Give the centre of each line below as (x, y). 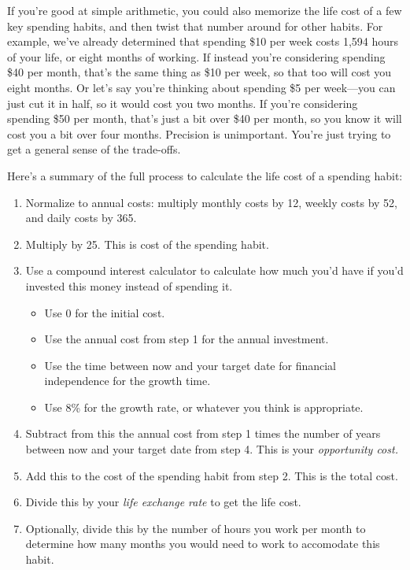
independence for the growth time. (127, 381)
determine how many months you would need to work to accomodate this (203, 544)
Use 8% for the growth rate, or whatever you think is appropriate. (204, 407)
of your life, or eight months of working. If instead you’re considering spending (196, 56)
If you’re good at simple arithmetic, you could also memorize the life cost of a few (205, 10)
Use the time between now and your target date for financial (190, 365)
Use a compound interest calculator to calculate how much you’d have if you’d (214, 270)
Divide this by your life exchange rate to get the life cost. (163, 502)
